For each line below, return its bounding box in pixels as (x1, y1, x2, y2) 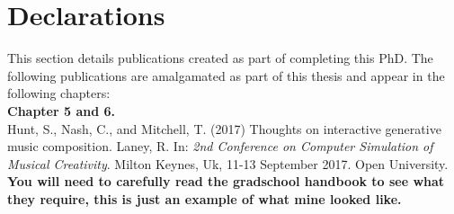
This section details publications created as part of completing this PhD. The (7, 49, 433, 67)
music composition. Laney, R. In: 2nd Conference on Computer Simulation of (7, 137, 433, 156)
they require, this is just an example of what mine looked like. (7, 189, 402, 208)
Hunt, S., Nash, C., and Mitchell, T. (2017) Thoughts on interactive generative (7, 119, 441, 138)
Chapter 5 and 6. (7, 101, 115, 120)
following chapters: (7, 84, 111, 103)
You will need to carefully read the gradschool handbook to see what (7, 172, 445, 191)
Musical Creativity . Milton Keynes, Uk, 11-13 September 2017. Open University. (7, 154, 449, 173)
